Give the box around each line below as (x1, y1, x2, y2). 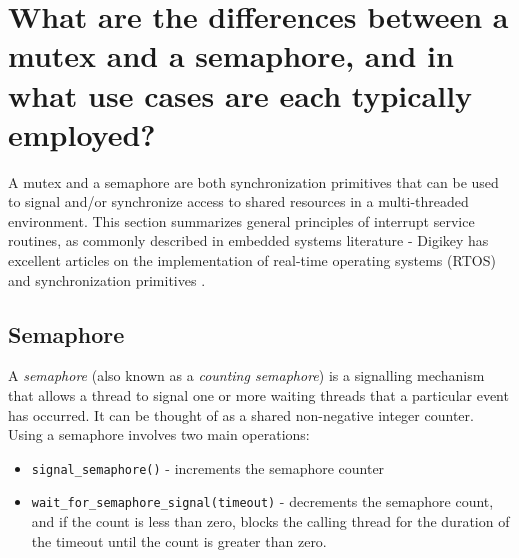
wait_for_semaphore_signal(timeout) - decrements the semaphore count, (31, 491, 494, 512)
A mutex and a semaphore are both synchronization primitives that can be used (8, 171, 499, 192)
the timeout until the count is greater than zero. (31, 530, 327, 551)
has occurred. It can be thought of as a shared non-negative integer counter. (8, 404, 474, 425)
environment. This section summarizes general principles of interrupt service (8, 210, 475, 231)
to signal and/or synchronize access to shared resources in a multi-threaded (8, 191, 469, 212)
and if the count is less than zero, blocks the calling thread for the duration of (31, 511, 510, 532)
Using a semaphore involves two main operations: (8, 424, 310, 445)
